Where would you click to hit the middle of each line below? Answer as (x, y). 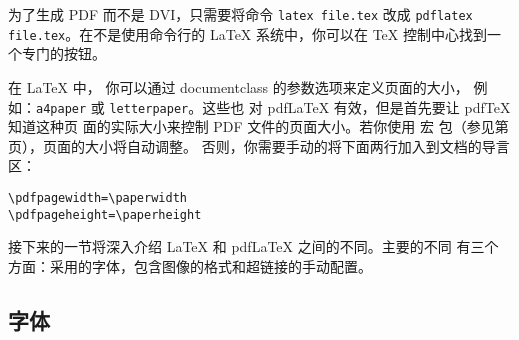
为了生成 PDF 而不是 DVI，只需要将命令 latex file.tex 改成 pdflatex (240, 14)
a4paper (61, 108)
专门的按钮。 (63, 53)
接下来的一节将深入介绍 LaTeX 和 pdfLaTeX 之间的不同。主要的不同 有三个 (253, 246)
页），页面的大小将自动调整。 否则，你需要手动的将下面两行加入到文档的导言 (259, 145)
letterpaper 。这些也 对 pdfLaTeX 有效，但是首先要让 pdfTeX (310, 106)
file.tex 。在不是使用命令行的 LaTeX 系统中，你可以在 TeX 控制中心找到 (248, 33)
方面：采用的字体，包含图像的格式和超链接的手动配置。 (190, 265)
